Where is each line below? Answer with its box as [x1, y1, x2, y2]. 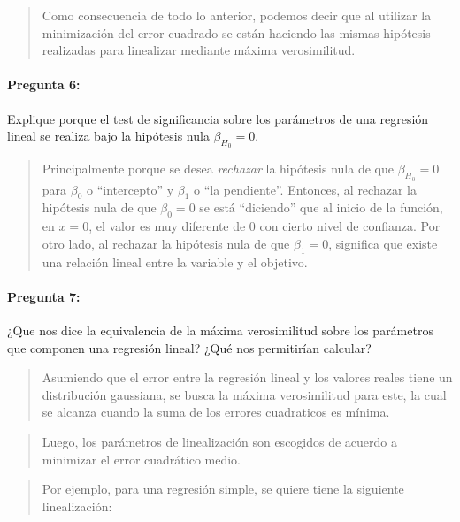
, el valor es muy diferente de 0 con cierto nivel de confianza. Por [88, 217, 441, 235]
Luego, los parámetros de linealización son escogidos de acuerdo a [42, 432, 398, 450]
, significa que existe [328, 234, 438, 252]
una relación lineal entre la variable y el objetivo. [42, 252, 308, 271]
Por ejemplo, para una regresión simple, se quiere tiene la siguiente [42, 480, 404, 498]
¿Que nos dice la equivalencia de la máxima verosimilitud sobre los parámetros [7, 320, 433, 339]
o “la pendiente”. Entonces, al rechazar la [194, 180, 417, 198]
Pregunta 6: [7, 75, 80, 94]
